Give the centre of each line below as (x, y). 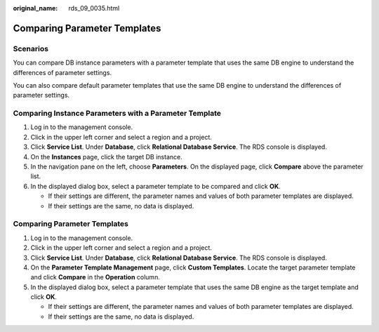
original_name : (35, 8)
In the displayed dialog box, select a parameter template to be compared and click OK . (155, 186)
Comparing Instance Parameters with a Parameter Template (117, 114)
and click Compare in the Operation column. (95, 277)
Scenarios (31, 48)
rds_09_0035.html (94, 8)
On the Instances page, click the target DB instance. (106, 157)
